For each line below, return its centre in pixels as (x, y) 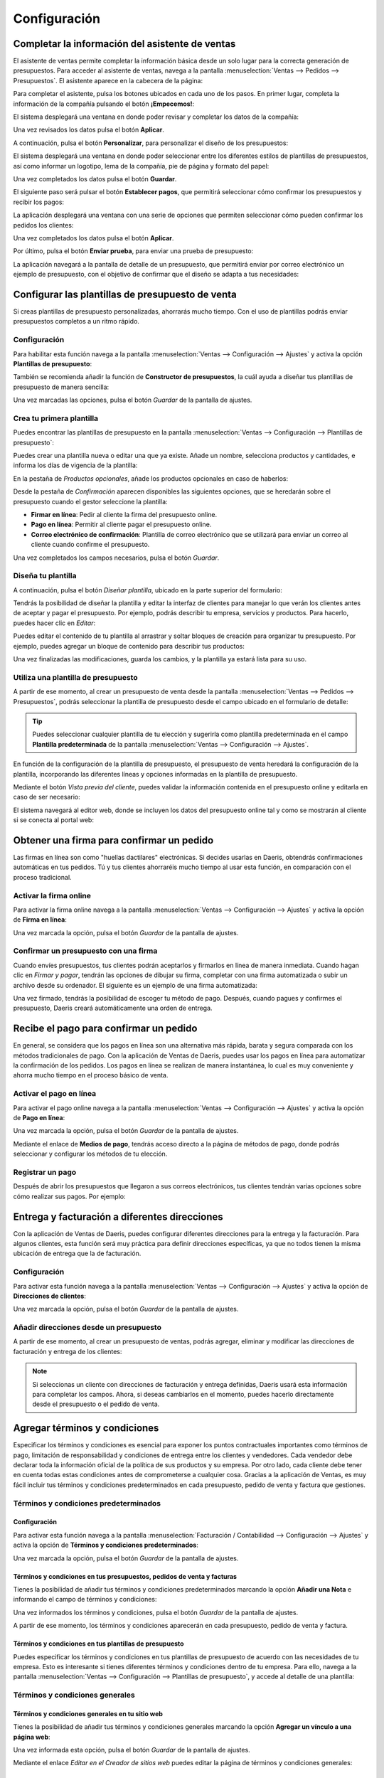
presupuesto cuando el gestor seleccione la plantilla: (90, 501)
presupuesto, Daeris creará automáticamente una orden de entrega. (113, 1008)
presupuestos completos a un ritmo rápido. (76, 321)
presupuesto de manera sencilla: (61, 387)
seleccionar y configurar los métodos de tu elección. (90, 1154)
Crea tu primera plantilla (56, 418)
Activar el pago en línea (55, 1094)
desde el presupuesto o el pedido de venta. (96, 1404)
